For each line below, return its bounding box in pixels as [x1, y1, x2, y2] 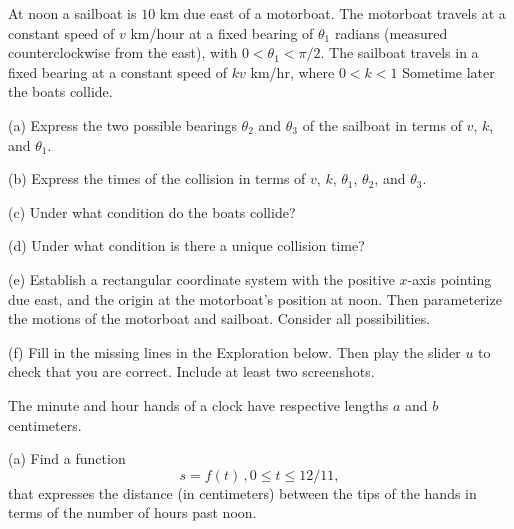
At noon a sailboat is [8, 3, 137, 23]
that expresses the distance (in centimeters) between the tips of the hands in [8, 482, 477, 503]
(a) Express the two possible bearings [8, 114, 237, 135]
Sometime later [402, 61, 495, 82]
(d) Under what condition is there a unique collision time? [8, 235, 365, 256]
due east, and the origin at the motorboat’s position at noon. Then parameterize [8, 288, 502, 309]
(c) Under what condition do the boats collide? [8, 201, 296, 222]
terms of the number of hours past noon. [8, 502, 257, 523]
